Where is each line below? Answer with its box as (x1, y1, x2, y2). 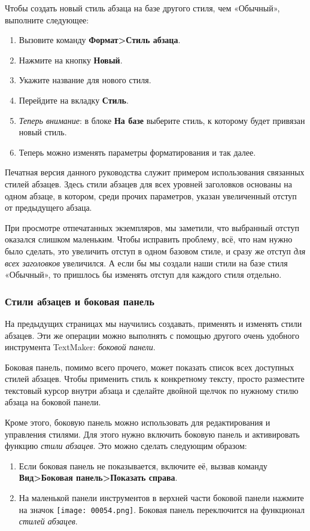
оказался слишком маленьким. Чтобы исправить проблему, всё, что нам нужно (5, 233, 293, 245)
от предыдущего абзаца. (5, 201, 92, 214)
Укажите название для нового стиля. (19, 74, 151, 86)
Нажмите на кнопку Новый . (19, 53, 123, 66)
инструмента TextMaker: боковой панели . (5, 341, 156, 353)
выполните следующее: (5, 13, 89, 26)
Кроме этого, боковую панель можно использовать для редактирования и (5, 416, 271, 429)
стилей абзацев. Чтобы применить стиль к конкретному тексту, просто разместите (5, 372, 305, 385)
